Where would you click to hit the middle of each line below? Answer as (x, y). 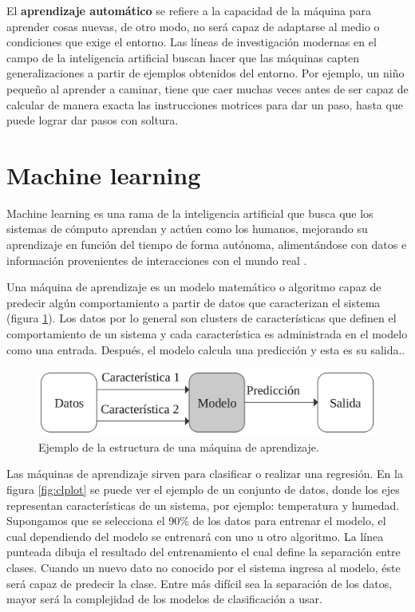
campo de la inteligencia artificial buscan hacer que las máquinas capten (183, 57)
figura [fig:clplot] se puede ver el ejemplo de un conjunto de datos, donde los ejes (203, 490)
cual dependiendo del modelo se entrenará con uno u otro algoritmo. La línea (195, 536)
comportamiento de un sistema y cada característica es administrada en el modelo (207, 334)
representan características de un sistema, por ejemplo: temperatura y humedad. (203, 505)
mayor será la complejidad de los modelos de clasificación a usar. (164, 599)
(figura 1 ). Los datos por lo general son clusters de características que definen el (202, 318)
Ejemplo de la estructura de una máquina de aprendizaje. (179, 446)
